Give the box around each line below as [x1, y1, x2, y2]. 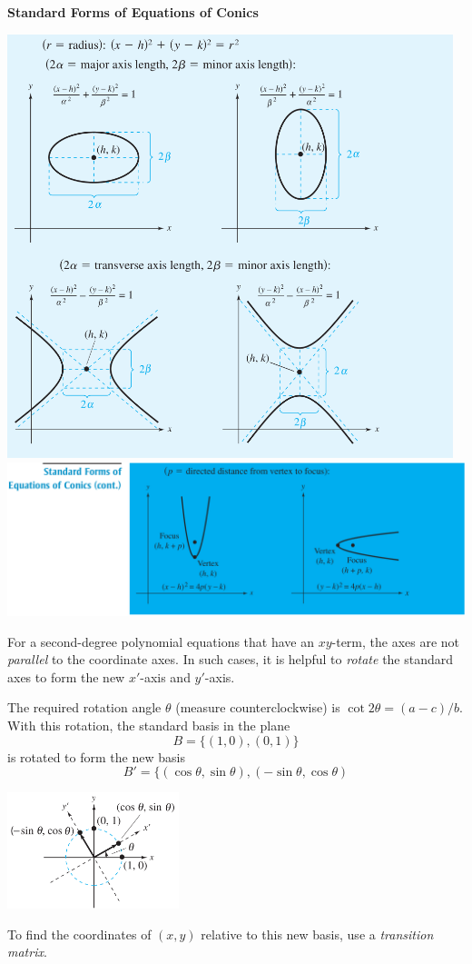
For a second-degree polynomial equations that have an [7, 631, 314, 651]
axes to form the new [7, 667, 125, 686]
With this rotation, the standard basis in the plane [7, 715, 290, 734]
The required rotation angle [7, 698, 162, 717]
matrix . [7, 942, 47, 961]
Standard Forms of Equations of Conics [7, 3, 259, 21]
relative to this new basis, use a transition [201, 924, 434, 943]
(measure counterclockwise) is [175, 698, 340, 717]
